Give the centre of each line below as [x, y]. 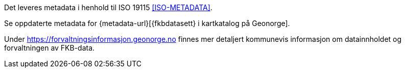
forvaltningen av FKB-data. [50, 48]
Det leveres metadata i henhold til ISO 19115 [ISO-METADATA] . [108, 7]
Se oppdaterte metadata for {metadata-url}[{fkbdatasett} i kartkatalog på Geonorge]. [147, 23]
